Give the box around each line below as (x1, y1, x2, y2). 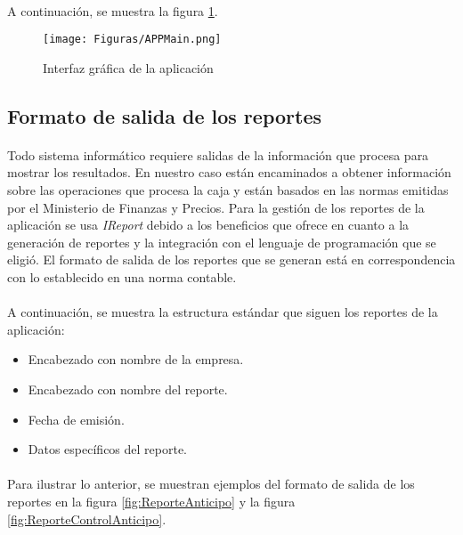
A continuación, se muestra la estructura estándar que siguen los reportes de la (7, 303, 438, 321)
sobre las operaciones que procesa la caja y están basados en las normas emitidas (7, 181, 449, 199)
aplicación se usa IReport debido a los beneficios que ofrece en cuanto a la (7, 215, 410, 234)
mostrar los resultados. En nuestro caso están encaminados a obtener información (7, 163, 451, 182)
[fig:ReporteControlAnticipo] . (7, 509, 167, 528)
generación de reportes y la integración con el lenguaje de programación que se (7, 232, 436, 251)
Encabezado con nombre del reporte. (28, 379, 228, 398)
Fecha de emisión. (28, 409, 125, 428)
